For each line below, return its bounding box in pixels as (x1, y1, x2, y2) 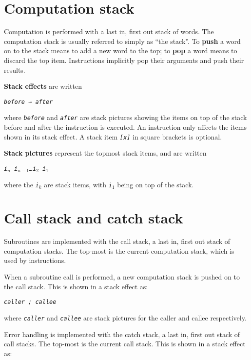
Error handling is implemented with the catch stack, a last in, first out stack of (4, 329, 240, 339)
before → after (4, 98, 53, 105)
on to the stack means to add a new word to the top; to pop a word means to (4, 45, 237, 56)
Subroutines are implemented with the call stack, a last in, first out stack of (4, 236, 231, 246)
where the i (4, 179, 39, 189)
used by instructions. (4, 255, 66, 265)
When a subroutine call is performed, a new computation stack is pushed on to (4, 272, 240, 282)
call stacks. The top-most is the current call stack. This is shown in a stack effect (4, 339, 246, 349)
